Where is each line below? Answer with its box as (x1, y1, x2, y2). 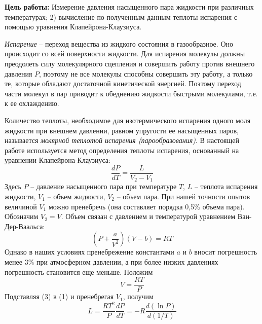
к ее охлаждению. (5, 98, 59, 109)
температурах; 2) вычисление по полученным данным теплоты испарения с (5, 11, 237, 22)
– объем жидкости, (47, 191, 105, 202)
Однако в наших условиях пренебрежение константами (5, 246, 174, 257)
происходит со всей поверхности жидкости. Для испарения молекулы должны (5, 48, 245, 59)
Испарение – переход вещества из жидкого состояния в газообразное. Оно (5, 38, 233, 49)
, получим (123, 291, 154, 302)
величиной (5, 201, 37, 211)
